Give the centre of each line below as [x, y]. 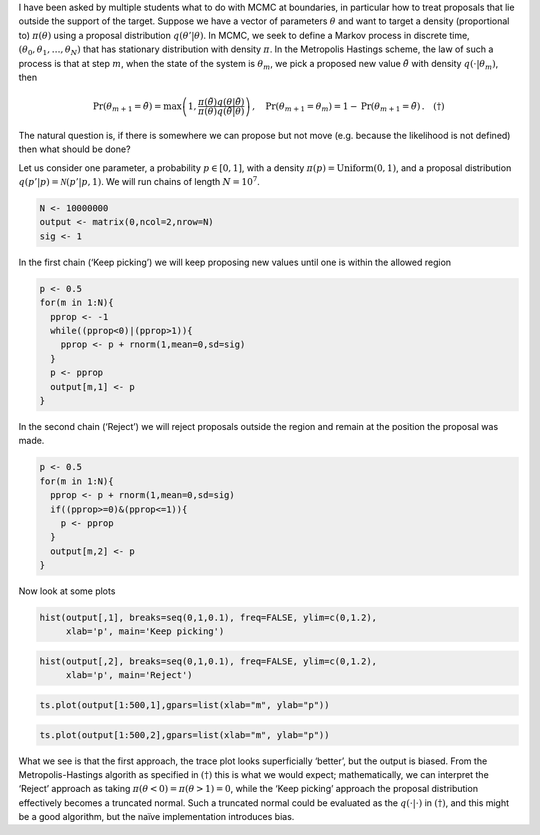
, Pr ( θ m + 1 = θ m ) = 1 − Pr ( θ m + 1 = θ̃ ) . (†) [348, 107]
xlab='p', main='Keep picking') [145, 631]
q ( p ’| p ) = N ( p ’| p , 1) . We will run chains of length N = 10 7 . [139, 181]
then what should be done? [74, 149]
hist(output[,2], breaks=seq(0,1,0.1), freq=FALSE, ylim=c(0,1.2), [208, 661]
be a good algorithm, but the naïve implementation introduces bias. [156, 817]
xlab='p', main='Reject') [129, 675]
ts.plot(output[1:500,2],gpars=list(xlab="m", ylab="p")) [184, 734]
